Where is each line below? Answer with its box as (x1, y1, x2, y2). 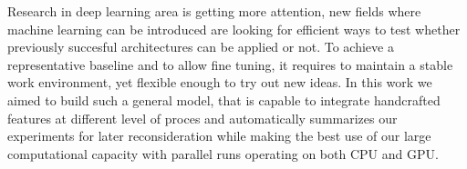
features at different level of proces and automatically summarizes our (7, 108, 398, 127)
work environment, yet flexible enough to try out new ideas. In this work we (7, 73, 432, 92)
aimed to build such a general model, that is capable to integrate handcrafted (7, 90, 441, 109)
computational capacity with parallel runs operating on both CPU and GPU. (7, 144, 439, 163)
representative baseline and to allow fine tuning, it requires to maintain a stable (7, 55, 453, 74)
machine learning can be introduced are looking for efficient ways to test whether (7, 19, 461, 38)
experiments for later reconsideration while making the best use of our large (7, 126, 431, 145)
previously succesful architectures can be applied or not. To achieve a (7, 37, 394, 56)
